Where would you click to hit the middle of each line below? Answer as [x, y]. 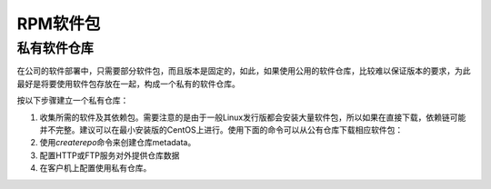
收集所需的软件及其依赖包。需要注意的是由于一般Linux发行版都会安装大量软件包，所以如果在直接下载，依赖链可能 [253, 117]
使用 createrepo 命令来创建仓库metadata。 [118, 143]
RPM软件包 [59, 24]
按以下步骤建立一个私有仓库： [73, 101]
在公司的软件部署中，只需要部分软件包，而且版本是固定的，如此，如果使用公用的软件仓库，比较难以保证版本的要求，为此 [244, 71]
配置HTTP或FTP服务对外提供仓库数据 [110, 155]
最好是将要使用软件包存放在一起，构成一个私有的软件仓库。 [128, 84]
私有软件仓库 [55, 48]
